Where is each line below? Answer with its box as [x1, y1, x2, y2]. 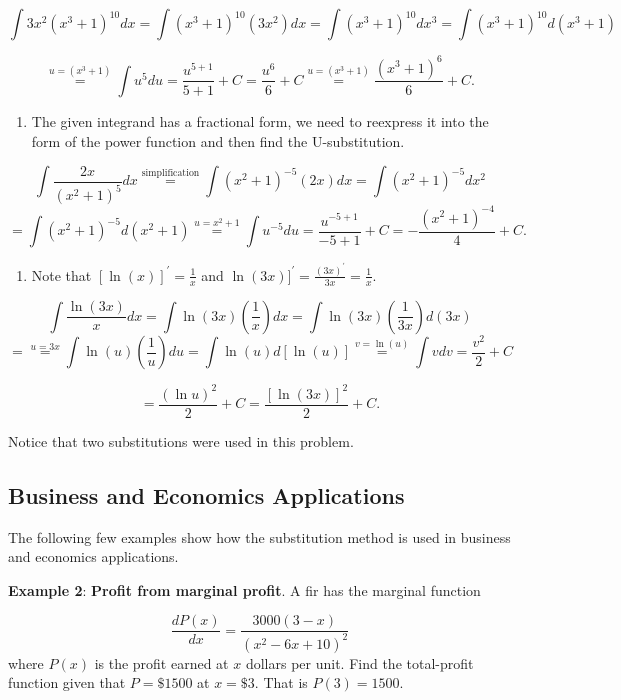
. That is [254, 672, 308, 693]
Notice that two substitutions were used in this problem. [8, 430, 354, 451]
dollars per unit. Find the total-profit [245, 652, 474, 673]
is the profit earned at [94, 652, 229, 673]
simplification [141, 168, 200, 179]
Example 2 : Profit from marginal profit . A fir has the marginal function [8, 579, 481, 600]
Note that [31, 264, 92, 285]
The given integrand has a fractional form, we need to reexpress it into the [31, 110, 489, 131]
